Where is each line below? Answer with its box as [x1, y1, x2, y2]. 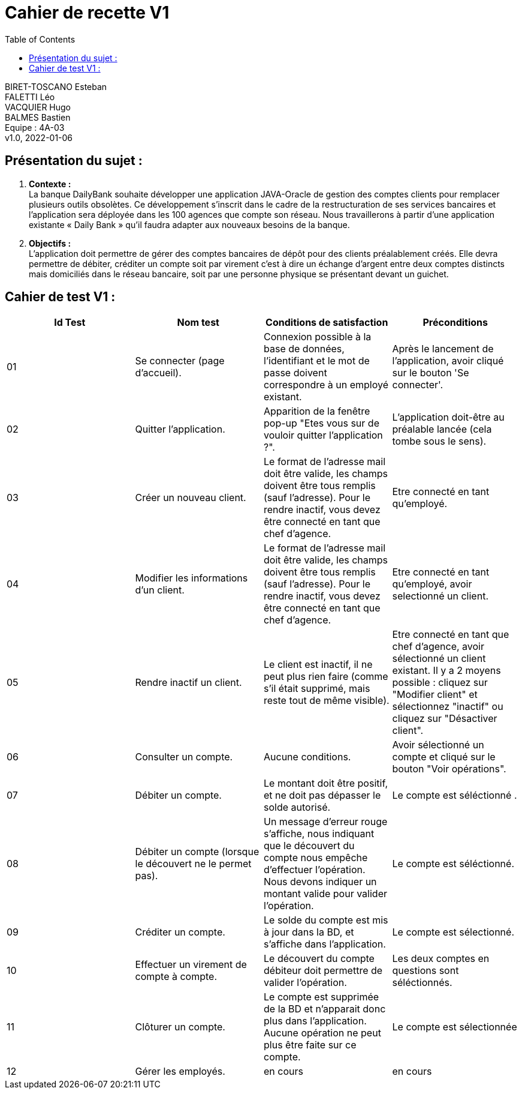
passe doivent [264, 367, 327, 379]
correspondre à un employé [264, 379, 388, 391]
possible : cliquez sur [392, 676, 488, 689]
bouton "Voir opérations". [392, 763, 506, 775]
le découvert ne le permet [135, 858, 252, 870]
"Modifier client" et [392, 688, 478, 701]
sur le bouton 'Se [392, 367, 469, 379]
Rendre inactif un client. [135, 676, 242, 689]
